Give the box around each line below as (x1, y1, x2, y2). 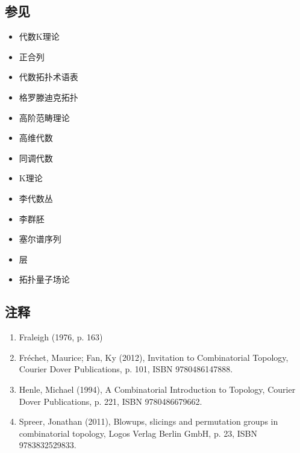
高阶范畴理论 (19, 111, 70, 123)
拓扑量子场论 (19, 273, 70, 286)
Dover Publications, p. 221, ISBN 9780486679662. (19, 395, 202, 407)
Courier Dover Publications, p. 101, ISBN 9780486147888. (19, 363, 233, 375)
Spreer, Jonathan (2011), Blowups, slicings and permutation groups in (19, 415, 278, 428)
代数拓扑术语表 (19, 70, 78, 83)
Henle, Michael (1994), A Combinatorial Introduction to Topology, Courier (19, 383, 296, 395)
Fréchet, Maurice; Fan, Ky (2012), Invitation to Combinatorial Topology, (19, 351, 289, 363)
